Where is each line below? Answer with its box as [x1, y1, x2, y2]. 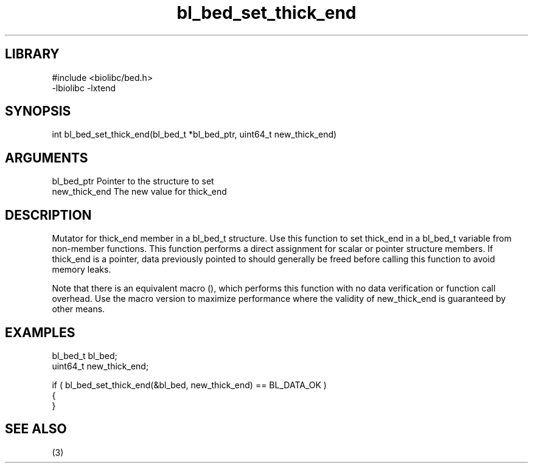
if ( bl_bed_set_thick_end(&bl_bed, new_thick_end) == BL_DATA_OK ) [52, 379, 327, 390]
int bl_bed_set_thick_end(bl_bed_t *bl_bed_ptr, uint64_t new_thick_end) [52, 129, 337, 140]
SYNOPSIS [5, 103, 71, 119]
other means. [52, 304, 105, 315]
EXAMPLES [5, 324, 75, 340]
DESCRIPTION [5, 207, 92, 223]
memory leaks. [52, 264, 111, 275]
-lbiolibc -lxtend [52, 82, 116, 93]
